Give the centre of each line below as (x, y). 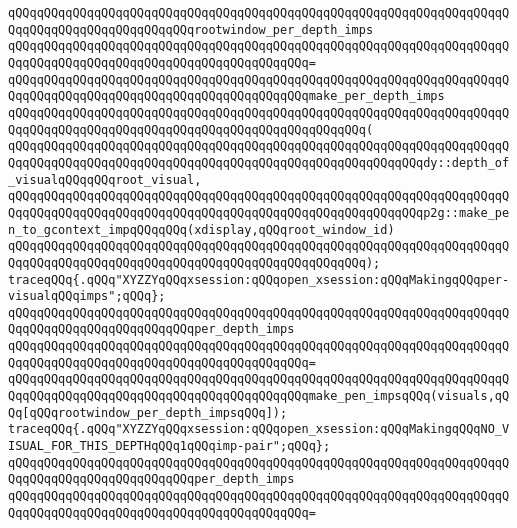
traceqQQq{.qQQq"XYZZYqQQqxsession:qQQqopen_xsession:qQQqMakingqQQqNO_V (259, 429)
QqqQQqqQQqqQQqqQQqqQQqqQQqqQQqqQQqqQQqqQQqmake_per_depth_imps (226, 96)
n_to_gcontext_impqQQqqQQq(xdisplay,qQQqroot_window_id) (201, 229)
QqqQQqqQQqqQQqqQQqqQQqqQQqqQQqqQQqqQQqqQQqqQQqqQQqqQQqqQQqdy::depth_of (259, 162)
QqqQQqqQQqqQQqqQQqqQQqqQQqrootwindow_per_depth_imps (191, 29)
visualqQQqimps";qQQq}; (87, 296)
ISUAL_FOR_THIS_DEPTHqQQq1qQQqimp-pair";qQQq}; (169, 446)
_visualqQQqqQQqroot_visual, (105, 179)
